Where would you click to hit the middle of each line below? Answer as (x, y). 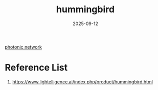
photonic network (23, 47)
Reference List (36, 68)
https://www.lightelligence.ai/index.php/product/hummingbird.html (82, 82)
